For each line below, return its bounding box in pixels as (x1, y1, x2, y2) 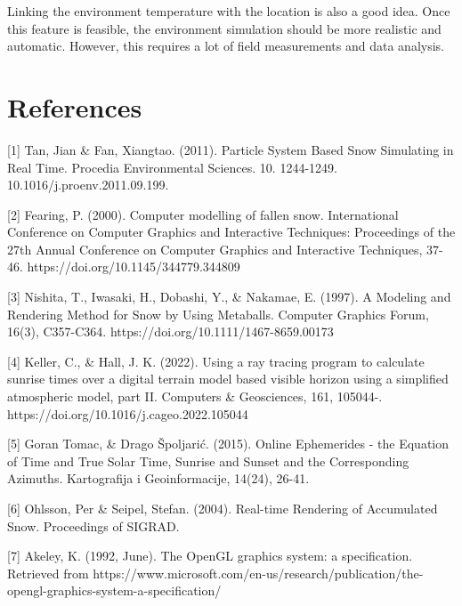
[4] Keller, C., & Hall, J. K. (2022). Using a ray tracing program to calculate (7, 351, 425, 370)
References (7, 88, 142, 125)
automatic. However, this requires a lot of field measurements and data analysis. (7, 36, 444, 55)
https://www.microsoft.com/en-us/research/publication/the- (93, 563, 424, 582)
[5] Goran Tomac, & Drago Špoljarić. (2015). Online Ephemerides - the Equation (7, 434, 450, 453)
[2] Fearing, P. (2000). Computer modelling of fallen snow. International (7, 205, 399, 223)
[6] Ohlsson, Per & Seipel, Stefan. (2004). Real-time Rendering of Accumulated (7, 499, 438, 517)
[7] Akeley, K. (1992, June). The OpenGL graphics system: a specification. (7, 546, 413, 565)
